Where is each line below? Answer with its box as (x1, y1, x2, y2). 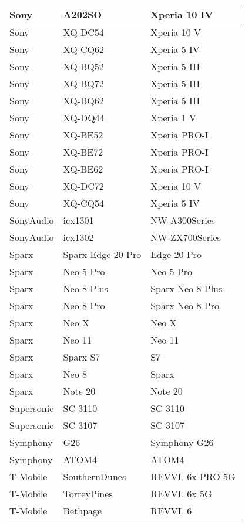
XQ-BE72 (63, 145, 103, 159)
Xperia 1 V (150, 111, 196, 124)
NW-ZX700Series (150, 230, 221, 244)
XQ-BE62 (63, 162, 103, 176)
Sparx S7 (63, 350, 100, 364)
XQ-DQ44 (63, 111, 105, 124)
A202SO (63, 8, 102, 21)
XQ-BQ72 (63, 77, 104, 90)
